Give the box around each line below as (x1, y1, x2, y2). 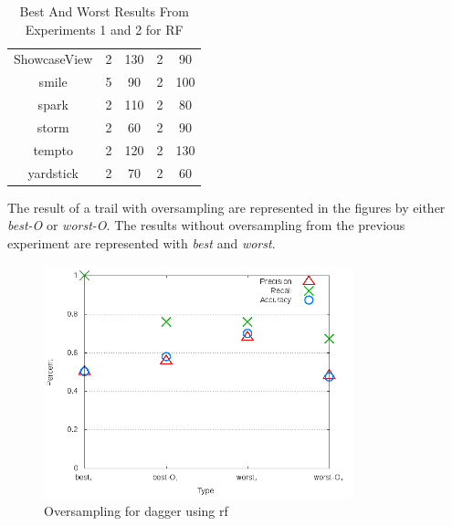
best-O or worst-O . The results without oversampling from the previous (7, 216, 405, 235)
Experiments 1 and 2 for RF (25, 19, 184, 38)
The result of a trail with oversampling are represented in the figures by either (7, 197, 446, 216)
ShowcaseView (14, 49, 93, 68)
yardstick (27, 163, 79, 182)
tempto (33, 140, 73, 159)
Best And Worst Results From (19, 2, 189, 20)
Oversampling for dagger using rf (44, 500, 228, 520)
